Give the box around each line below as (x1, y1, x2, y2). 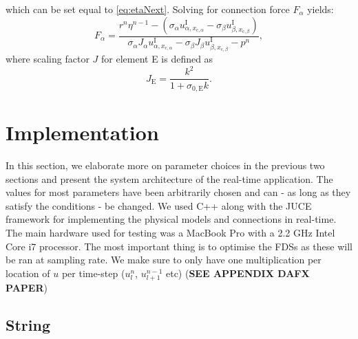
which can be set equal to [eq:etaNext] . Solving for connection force (6, 2, 290, 16)
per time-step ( (61, 265, 125, 280)
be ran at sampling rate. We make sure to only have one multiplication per (6, 252, 322, 267)
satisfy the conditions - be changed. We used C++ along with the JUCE (6, 198, 312, 212)
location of (6, 265, 50, 280)
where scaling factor (6, 52, 89, 66)
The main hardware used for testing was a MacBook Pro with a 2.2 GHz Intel (6, 226, 335, 240)
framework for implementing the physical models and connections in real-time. (6, 212, 337, 226)
